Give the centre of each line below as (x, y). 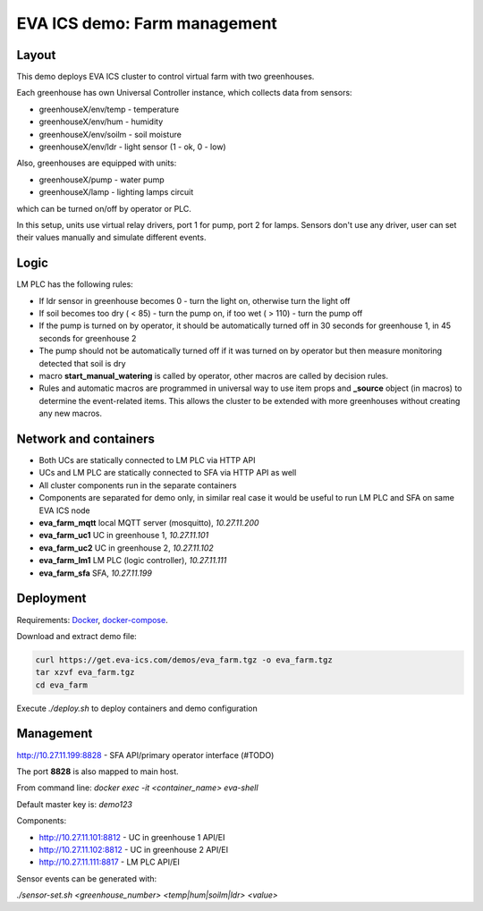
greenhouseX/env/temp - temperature (109, 109)
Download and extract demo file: (77, 636)
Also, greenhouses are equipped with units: (97, 163)
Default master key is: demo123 (75, 804)
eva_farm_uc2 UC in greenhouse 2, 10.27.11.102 (126, 548)
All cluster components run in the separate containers (138, 485)
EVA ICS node (65, 510)
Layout (36, 55)
